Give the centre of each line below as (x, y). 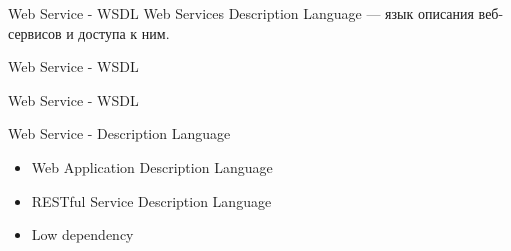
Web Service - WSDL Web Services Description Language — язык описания (241, 13)
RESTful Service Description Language (151, 200)
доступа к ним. (124, 32)
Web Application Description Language (152, 166)
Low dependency (82, 234)
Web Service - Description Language (119, 133)
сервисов (35, 32)
